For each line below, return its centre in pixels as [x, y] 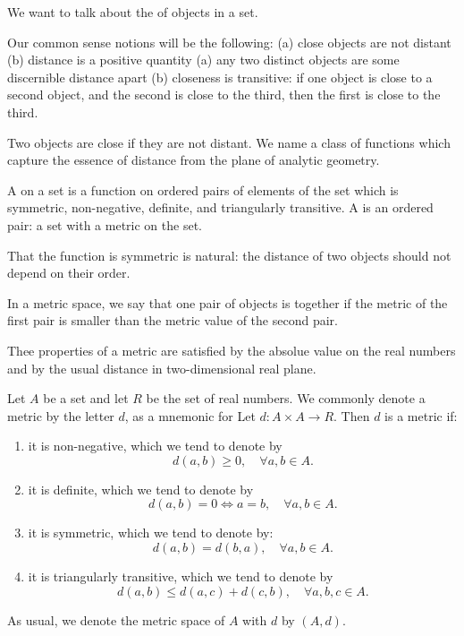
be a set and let [86, 398]
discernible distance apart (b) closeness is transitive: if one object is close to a [220, 77]
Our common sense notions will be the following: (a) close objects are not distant [229, 42]
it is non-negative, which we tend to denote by [155, 446]
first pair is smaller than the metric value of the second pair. [173, 320]
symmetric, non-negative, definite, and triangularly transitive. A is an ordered [220, 207]
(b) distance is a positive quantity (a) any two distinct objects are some [203, 60]
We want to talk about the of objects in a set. [133, 12]
